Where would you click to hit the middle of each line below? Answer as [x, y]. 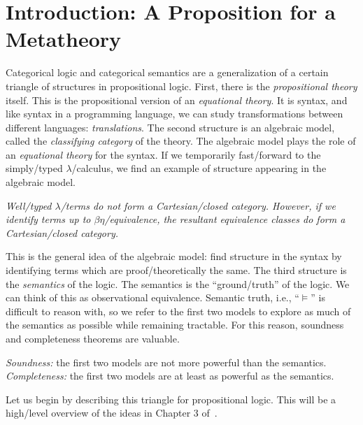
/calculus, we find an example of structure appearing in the [199, 168]
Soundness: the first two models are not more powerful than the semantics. [166, 362]
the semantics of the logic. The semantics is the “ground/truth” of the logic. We [178, 283]
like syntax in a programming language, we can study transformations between [175, 114]
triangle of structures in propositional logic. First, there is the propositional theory [181, 86]
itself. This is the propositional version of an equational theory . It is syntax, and [177, 100]
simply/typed [34, 168]
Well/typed [29, 205]
